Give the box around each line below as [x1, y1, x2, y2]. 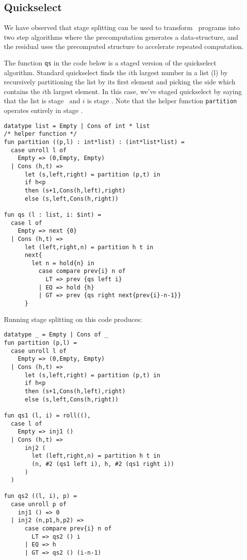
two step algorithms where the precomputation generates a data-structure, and [4, 32, 238, 42]
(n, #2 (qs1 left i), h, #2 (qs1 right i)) [32, 460, 174, 467]
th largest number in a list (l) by [131, 67, 228, 77]
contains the [4, 86, 40, 96]
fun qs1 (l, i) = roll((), [4, 412, 91, 419]
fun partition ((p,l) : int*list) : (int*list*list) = [4, 138, 185, 145]
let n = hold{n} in [32, 259, 95, 267]
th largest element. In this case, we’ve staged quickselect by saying [44, 86, 242, 96]
